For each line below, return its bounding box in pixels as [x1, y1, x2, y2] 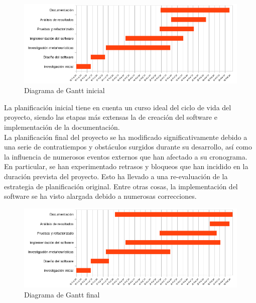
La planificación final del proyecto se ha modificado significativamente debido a [4, 131, 247, 142]
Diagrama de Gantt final [24, 289, 100, 299]
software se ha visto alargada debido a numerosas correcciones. [4, 191, 197, 201]
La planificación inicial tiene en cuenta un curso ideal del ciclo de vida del [4, 102, 231, 112]
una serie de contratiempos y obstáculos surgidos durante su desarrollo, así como [4, 141, 252, 152]
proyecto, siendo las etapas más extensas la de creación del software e [4, 112, 217, 122]
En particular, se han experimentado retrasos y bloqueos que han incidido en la [4, 161, 248, 172]
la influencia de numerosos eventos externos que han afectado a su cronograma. [4, 151, 247, 162]
